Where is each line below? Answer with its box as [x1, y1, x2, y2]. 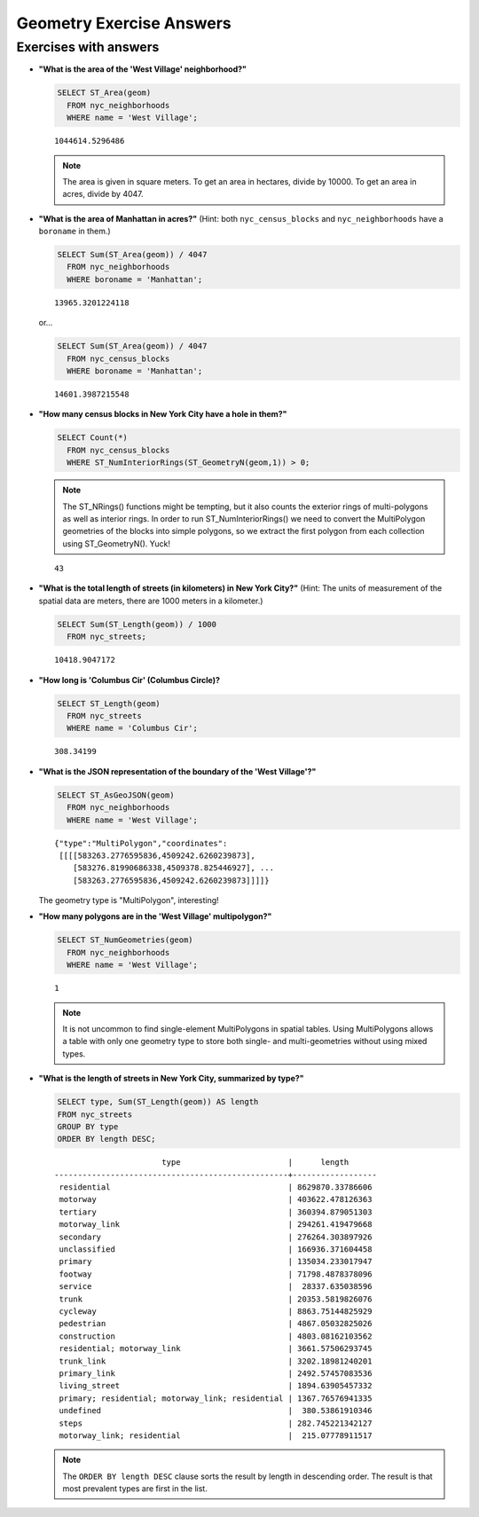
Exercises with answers [16, 39, 160, 55]
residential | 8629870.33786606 [59, 1183, 373, 1192]
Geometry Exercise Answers [16, 13, 232, 33]
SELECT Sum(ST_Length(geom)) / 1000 [57, 619, 217, 629]
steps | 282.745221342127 [59, 1418, 373, 1428]
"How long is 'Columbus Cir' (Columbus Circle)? [38, 674, 221, 685]
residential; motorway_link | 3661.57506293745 [59, 1344, 373, 1354]
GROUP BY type [57, 1121, 119, 1131]
